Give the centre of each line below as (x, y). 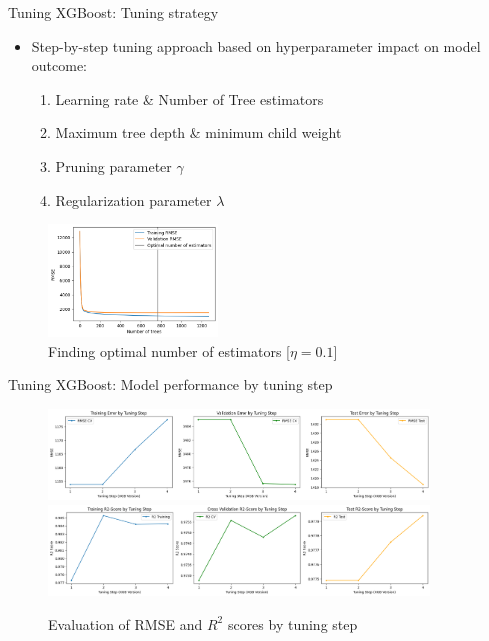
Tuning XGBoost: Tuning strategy (113, 12)
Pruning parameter (113, 165)
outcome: (59, 65)
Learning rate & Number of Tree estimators (189, 98)
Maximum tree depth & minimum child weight (198, 132)
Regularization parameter (133, 199)
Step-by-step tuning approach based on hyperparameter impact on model (256, 45)
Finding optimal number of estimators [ (169, 350)
